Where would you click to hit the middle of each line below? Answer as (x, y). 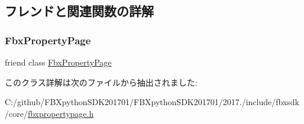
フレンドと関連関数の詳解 (79, 11)
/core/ (16, 113)
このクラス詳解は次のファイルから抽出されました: (101, 82)
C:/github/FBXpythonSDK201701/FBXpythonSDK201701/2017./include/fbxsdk (152, 102)
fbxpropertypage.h (61, 113)
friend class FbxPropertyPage (58, 62)
